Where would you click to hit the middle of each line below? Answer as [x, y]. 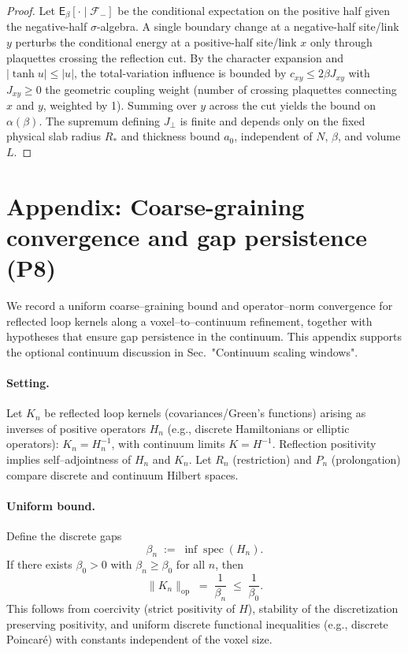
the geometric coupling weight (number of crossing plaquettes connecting [221, 89]
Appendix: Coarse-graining [156, 205]
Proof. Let [31, 10]
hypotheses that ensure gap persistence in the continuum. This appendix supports [204, 336]
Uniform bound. [51, 505]
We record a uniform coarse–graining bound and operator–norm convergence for [200, 306]
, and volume [369, 136]
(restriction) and [272, 459]
